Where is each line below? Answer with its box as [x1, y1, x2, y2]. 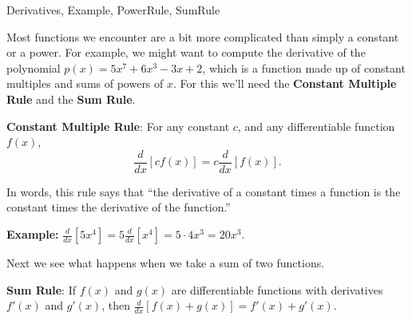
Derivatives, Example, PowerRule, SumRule [6, 2, 220, 18]
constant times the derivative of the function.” [6, 199, 231, 215]
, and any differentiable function [237, 117, 395, 134]
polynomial [6, 59, 61, 76]
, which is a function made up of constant [202, 59, 406, 76]
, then [101, 297, 130, 314]
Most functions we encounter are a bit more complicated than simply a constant [6, 28, 399, 45]
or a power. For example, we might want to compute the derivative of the [6, 44, 366, 61]
